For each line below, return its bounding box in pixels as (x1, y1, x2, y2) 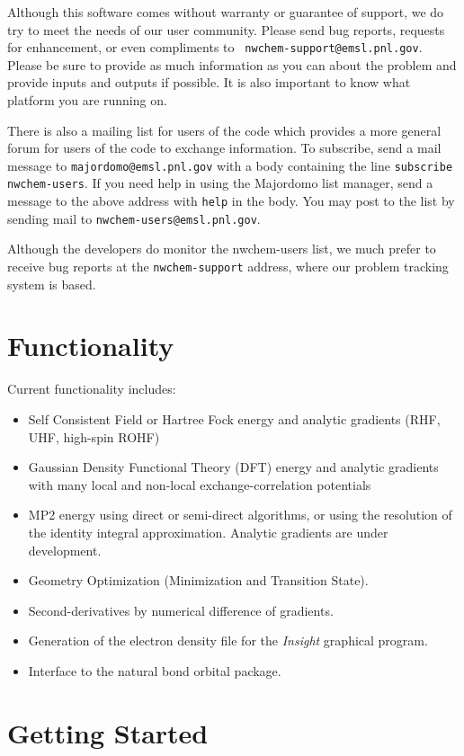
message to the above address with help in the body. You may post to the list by (7, 191, 455, 210)
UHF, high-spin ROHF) (28, 427, 160, 446)
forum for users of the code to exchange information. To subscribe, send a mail (7, 138, 442, 157)
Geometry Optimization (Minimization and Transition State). (28, 571, 369, 590)
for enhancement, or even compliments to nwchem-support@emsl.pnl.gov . (7, 38, 423, 57)
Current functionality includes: (7, 379, 176, 398)
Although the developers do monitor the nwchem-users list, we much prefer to (7, 239, 436, 258)
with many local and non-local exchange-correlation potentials (28, 475, 371, 494)
